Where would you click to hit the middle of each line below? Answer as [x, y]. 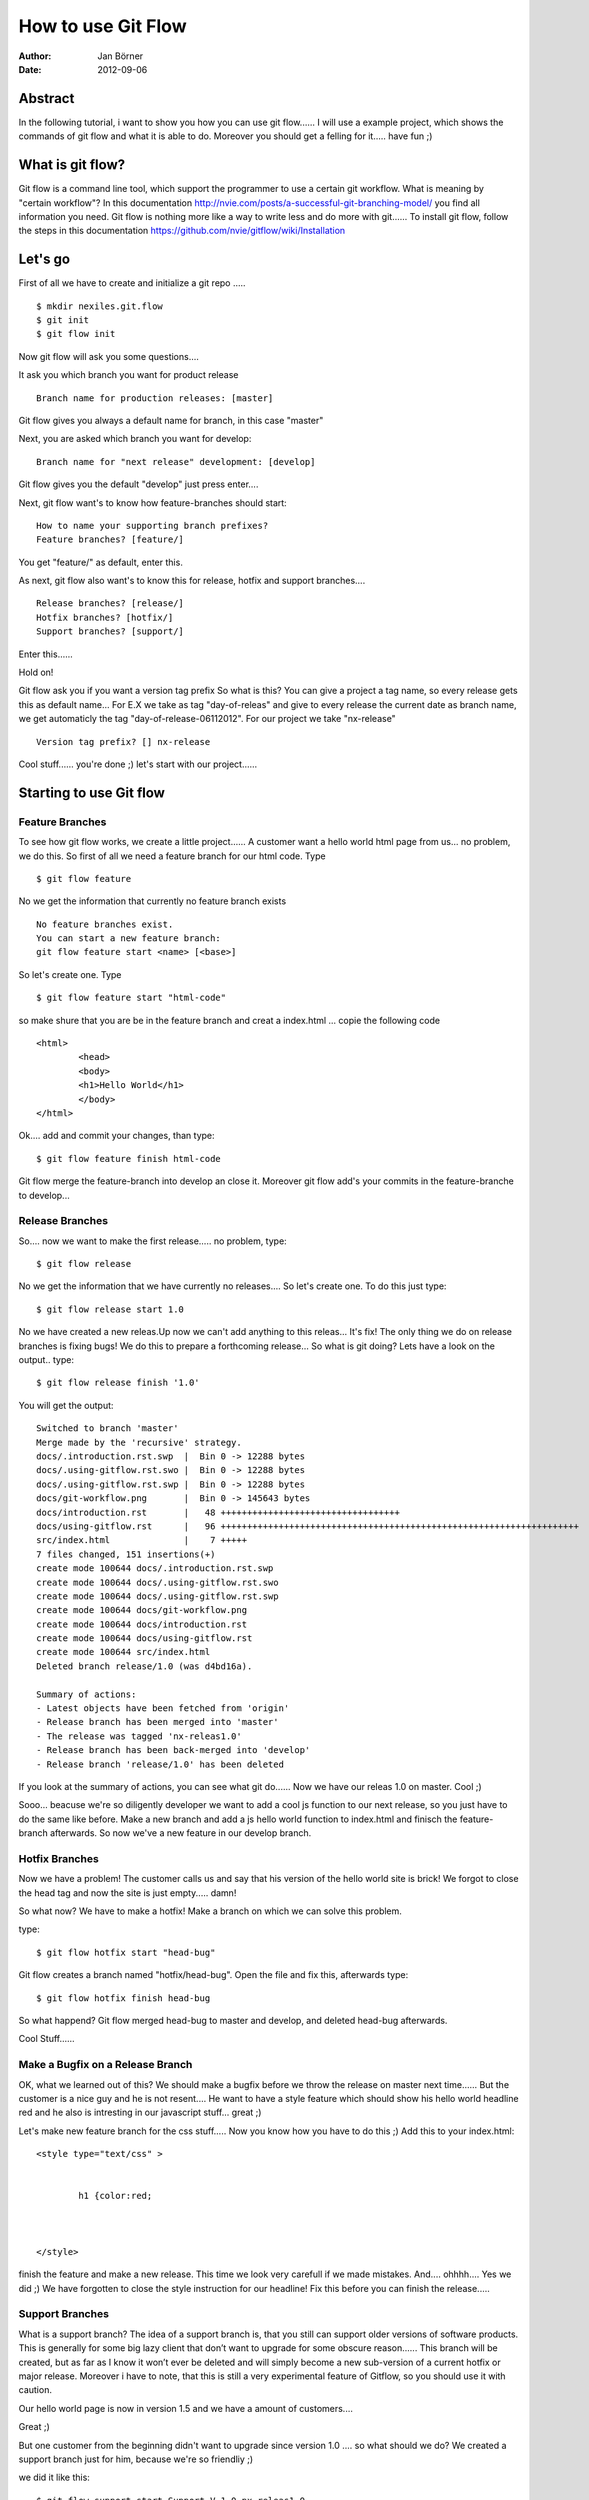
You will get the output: [66, 1405]
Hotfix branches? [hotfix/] [105, 617]
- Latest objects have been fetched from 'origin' [163, 1708]
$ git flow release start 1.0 [110, 1309]
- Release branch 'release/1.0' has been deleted [160, 1764]
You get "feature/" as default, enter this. [101, 562]
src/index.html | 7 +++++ [142, 1540]
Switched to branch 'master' [107, 1428]
